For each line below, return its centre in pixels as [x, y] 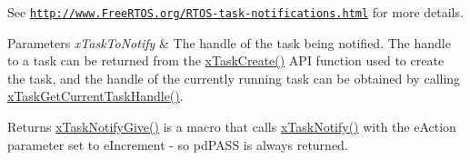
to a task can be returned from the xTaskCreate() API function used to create [226, 60]
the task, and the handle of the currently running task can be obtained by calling [234, 78]
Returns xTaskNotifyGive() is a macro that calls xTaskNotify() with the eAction [232, 127]
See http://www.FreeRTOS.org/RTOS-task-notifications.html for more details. [235, 12]
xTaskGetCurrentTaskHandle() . [95, 96]
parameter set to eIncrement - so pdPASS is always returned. [178, 144]
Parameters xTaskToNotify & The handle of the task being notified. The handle [229, 42]
